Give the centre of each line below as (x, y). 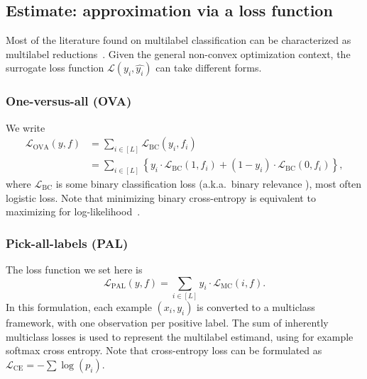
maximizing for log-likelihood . (73, 211)
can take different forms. (209, 68)
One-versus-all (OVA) (69, 101)
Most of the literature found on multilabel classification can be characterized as (179, 40)
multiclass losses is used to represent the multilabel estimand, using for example (180, 336)
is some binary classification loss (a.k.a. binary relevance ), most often (209, 183)
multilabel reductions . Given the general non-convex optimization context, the (178, 53)
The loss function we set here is (74, 269)
